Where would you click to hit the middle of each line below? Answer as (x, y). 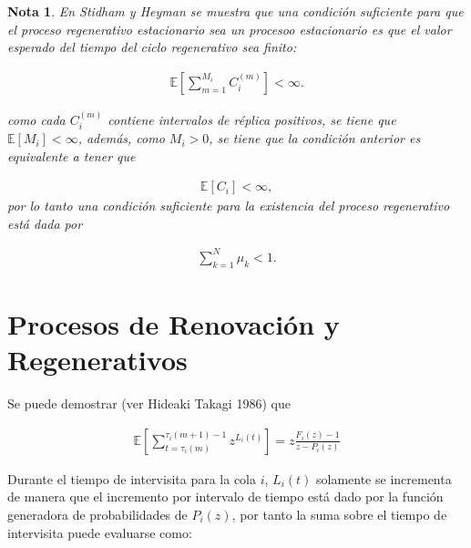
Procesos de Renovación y (174, 323)
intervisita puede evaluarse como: (100, 532)
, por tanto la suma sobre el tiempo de (339, 514)
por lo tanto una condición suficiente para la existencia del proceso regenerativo (229, 206)
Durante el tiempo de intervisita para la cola (132, 478)
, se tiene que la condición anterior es (315, 138)
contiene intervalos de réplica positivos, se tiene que (252, 119)
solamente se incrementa (384, 478)
